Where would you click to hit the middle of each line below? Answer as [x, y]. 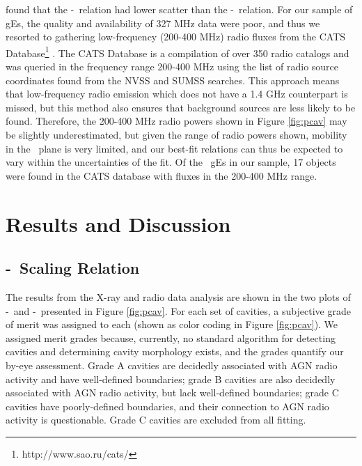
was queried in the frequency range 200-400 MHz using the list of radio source [172, 67]
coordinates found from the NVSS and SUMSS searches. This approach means [173, 80]
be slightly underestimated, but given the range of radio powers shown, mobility [176, 134]
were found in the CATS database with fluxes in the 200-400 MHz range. [162, 175]
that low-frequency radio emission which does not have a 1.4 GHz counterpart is [177, 94]
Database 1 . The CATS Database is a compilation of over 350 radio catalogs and [178, 52]
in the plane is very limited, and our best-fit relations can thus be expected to [174, 148]
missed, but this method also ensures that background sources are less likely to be [181, 107]
